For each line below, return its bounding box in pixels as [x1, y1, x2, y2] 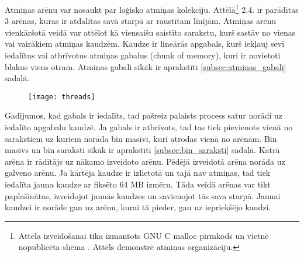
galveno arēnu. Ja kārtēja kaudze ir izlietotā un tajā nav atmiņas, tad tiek [5, 166, 271, 179]
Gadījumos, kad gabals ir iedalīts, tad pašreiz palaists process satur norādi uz [5, 109, 283, 121]
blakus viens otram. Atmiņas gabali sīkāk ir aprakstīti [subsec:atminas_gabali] [5, 60, 286, 72]
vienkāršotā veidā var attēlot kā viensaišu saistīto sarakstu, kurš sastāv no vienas [5, 26, 296, 38]
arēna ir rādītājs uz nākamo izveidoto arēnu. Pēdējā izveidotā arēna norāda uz [5, 155, 285, 167]
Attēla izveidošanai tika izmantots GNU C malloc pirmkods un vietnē [18, 229, 269, 241]
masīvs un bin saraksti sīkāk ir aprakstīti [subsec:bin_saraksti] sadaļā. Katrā [5, 144, 280, 156]
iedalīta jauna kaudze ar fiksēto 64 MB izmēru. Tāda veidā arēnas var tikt [5, 178, 271, 190]
